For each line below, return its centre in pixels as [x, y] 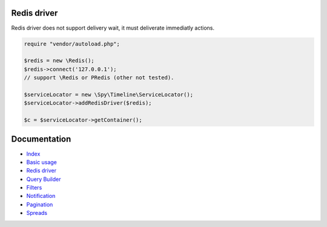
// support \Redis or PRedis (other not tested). [99, 78]
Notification [41, 196]
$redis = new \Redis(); [59, 61]
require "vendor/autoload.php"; [72, 44]
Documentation [41, 139]
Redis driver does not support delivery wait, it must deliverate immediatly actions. [113, 28]
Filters [34, 188]
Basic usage [42, 162]
